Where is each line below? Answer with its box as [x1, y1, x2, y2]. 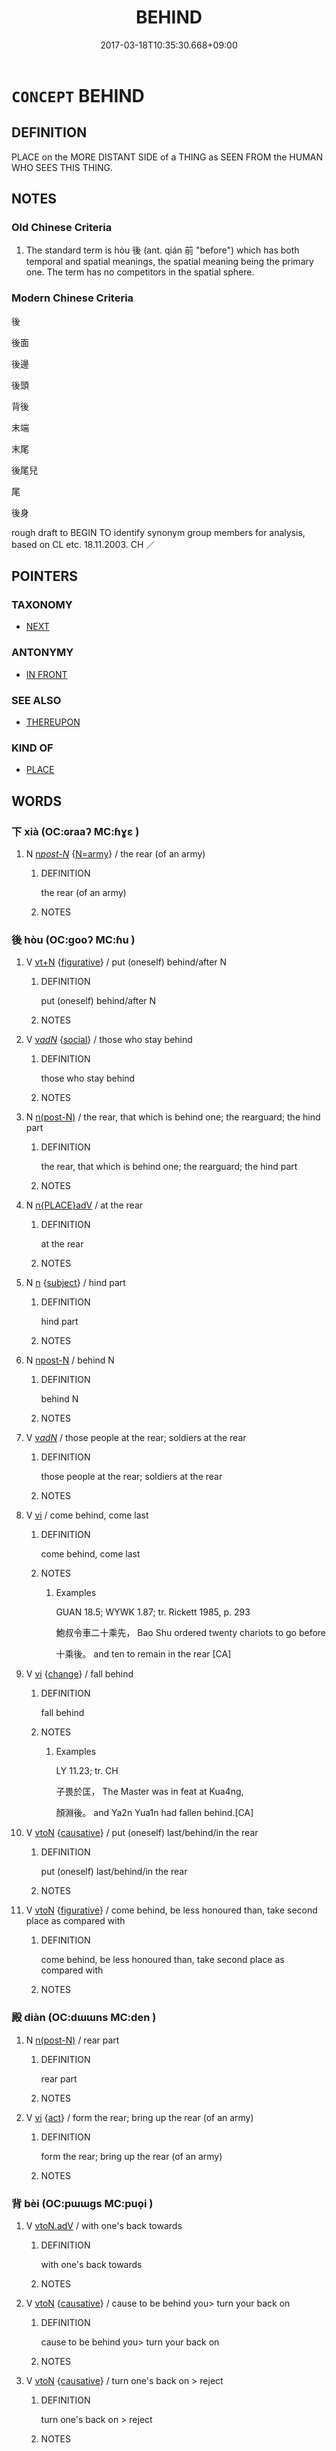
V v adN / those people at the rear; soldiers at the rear [25, 1432, 247, 1444]
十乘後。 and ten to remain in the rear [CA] [55, 1648, 232, 1660]
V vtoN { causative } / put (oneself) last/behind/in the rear [25, 1827, 259, 1839]
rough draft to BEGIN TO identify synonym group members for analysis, [11, 526, 306, 538]
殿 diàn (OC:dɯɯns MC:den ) [11, 2011, 157, 2025]
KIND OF [11, 741, 54, 755]
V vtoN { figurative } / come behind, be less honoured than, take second [25, 1904, 318, 1916]
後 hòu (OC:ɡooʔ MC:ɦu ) [11, 932, 136, 946]
